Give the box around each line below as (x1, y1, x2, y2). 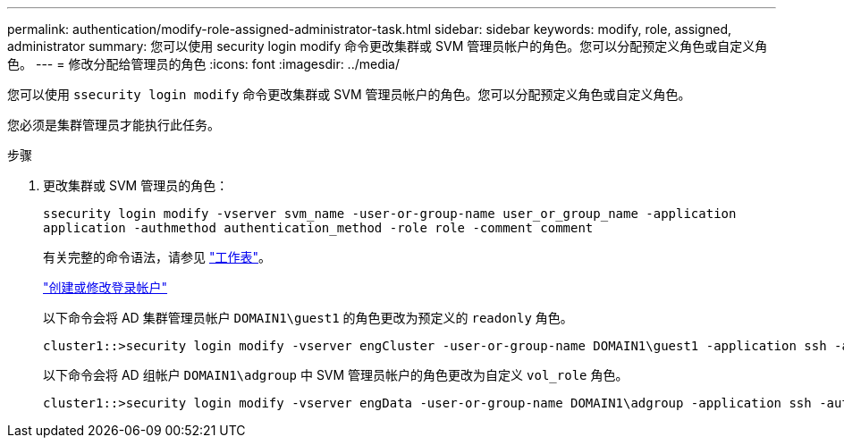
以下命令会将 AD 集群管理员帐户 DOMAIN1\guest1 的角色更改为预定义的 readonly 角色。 (43, 310, 573, 325)
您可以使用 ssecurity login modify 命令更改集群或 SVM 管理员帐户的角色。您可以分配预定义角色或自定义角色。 (7, 87, 691, 102)
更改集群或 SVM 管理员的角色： (43, 178, 229, 193)
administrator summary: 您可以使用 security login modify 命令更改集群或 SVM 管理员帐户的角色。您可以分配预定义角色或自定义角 (7, 38, 768, 54)
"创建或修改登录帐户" (43, 280, 168, 295)
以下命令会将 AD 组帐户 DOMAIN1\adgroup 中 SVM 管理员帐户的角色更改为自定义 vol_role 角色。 (43, 367, 629, 382)
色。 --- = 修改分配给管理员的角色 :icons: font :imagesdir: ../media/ (7, 56, 401, 71)
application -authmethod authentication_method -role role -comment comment (43, 221, 594, 235)
